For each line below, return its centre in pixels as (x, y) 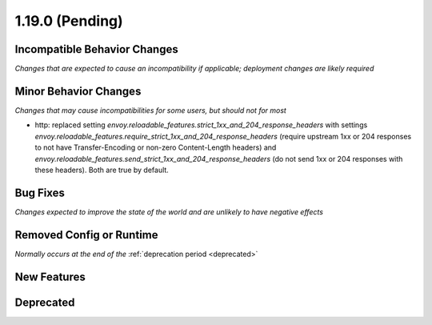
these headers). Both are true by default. (102, 170)
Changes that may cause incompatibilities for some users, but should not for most (151, 110)
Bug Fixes (40, 193)
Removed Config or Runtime (86, 235)
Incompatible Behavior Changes (97, 49)
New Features (50, 277)
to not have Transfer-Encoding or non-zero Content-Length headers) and (156, 147)
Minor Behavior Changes (78, 91)
